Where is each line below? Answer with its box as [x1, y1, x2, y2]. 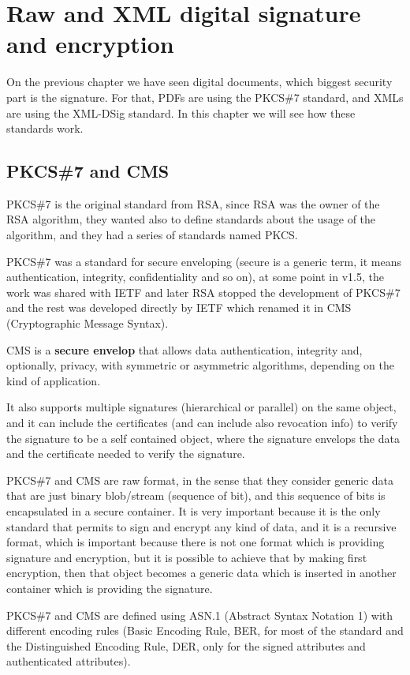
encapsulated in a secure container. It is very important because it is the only [6, 502, 381, 519]
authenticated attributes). [6, 653, 131, 669]
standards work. [6, 120, 84, 137]
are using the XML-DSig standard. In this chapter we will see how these [6, 104, 356, 121]
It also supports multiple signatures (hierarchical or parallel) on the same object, [6, 399, 397, 415]
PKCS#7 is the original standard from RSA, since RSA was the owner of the [6, 195, 380, 212]
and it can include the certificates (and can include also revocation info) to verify [6, 414, 398, 431]
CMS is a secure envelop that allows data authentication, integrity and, [6, 341, 363, 358]
